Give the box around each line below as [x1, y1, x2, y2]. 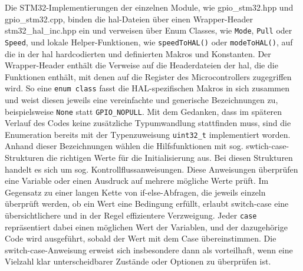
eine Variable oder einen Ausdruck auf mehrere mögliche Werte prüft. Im [5, 174, 269, 187]
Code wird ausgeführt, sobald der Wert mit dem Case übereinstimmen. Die [5, 232, 276, 244]
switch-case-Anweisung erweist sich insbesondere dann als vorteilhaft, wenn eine [5, 243, 293, 256]
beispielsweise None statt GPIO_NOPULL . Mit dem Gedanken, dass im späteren [5, 105, 282, 117]
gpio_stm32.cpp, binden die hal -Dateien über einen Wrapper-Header [5, 12, 253, 25]
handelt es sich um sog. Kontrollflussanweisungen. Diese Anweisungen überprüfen [5, 163, 298, 175]
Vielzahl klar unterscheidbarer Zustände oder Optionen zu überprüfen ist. [5, 255, 271, 267]
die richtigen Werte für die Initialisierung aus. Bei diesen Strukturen [47, 151, 293, 164]
